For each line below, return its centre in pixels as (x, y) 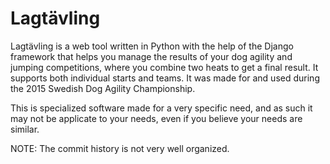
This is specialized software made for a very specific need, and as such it (161, 108)
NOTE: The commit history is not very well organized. (120, 148)
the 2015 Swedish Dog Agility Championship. (103, 88)
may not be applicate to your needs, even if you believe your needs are (156, 118)
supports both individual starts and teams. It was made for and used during (165, 78)
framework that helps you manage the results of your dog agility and (151, 56)
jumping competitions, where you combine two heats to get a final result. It (164, 67)
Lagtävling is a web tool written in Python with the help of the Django (152, 46)
